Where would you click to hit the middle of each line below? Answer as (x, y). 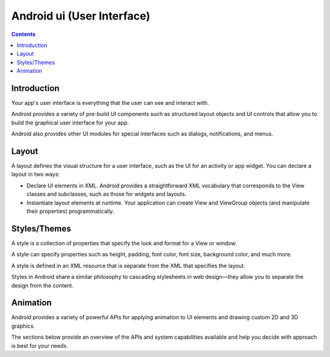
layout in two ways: (36, 175)
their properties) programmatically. (70, 211)
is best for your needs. (40, 345)
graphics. (23, 326)
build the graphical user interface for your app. (70, 123)
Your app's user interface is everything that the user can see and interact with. (110, 103)
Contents (24, 34)
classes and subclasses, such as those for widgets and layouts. (106, 194)
